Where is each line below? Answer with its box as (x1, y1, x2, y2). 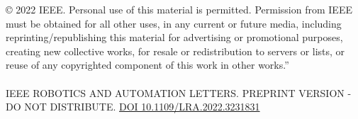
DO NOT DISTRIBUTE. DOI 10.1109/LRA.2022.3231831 (6, 99, 260, 114)
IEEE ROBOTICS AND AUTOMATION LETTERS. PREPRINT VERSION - (6, 85, 352, 100)
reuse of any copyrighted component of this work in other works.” (6, 57, 289, 72)
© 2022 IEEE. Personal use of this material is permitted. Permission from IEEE (6, 2, 352, 16)
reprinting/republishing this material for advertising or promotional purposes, (6, 30, 343, 45)
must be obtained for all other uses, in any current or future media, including (6, 16, 342, 30)
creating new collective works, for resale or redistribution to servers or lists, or (6, 43, 345, 58)
